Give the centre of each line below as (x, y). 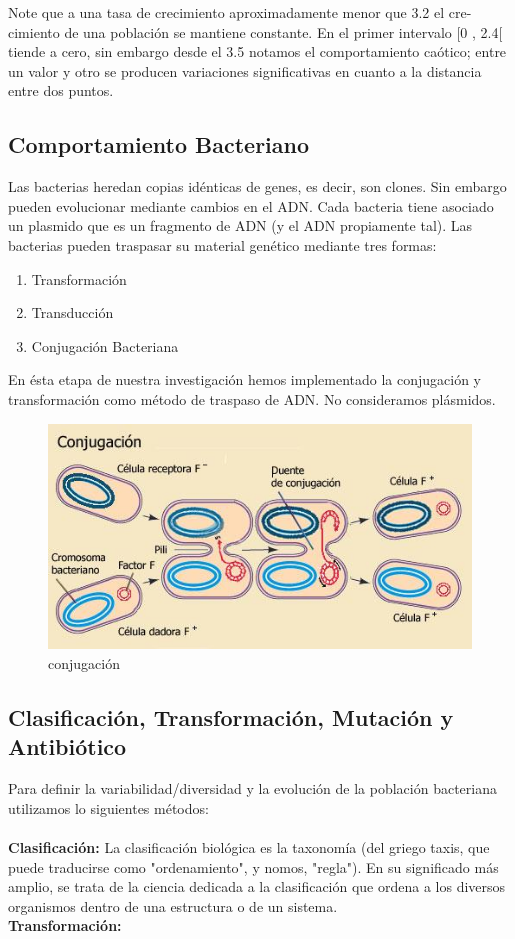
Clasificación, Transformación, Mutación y (231, 716)
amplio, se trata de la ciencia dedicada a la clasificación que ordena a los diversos (257, 886)
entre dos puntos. (61, 90)
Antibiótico (67, 746)
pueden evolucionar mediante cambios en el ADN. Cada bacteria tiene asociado (251, 205)
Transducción (72, 312)
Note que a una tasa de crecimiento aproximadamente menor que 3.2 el (226, 12)
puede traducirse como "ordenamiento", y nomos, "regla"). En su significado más (253, 866)
